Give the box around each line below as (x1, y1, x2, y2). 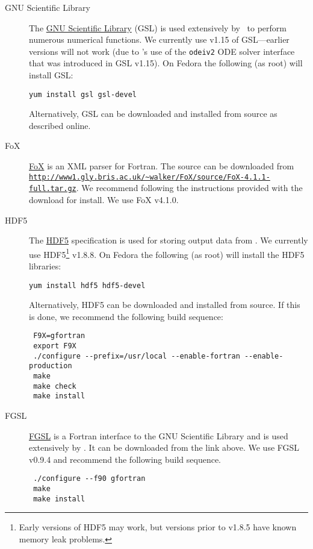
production (29, 362, 72, 371)
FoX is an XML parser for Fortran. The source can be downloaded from (29, 160, 294, 172)
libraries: (29, 260, 61, 272)
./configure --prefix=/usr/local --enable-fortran (33, 351, 240, 360)
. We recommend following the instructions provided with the (76, 181, 303, 194)
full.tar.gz (29, 184, 76, 193)
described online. (29, 119, 91, 131)
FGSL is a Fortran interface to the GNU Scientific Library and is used (29, 429, 288, 442)
